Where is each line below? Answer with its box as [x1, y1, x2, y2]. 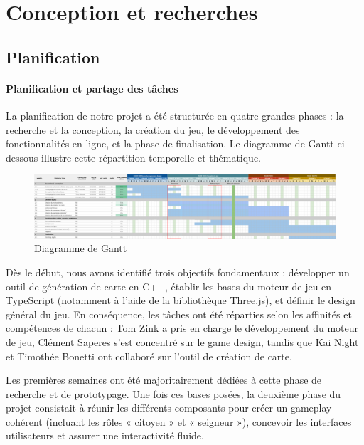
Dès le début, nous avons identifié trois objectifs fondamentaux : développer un [6, 264, 350, 279]
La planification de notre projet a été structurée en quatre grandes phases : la [6, 108, 344, 122]
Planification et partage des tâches [6, 80, 178, 95]
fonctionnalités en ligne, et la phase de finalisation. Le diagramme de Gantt [6, 136, 334, 151]
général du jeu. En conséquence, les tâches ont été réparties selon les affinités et [6, 306, 352, 321]
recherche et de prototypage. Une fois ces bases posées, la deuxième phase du [6, 386, 341, 401]
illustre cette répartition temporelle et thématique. [41, 150, 262, 164]
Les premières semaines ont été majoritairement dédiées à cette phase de [6, 372, 322, 387]
